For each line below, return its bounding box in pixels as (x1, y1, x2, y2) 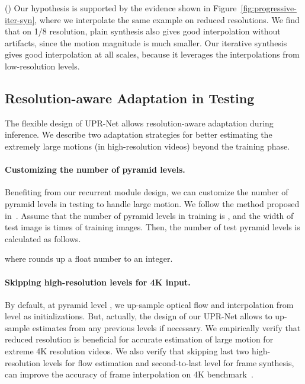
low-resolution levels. (5, 59, 80, 72)
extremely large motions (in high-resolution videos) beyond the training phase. (5, 139, 290, 152)
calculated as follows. (5, 232, 81, 245)
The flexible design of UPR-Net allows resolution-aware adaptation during (5, 116, 274, 129)
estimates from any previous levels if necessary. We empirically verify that (32, 321, 301, 334)
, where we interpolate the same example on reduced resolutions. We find (34, 13, 300, 26)
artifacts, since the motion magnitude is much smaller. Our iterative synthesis (5, 36, 287, 49)
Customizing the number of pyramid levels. (5, 163, 185, 176)
